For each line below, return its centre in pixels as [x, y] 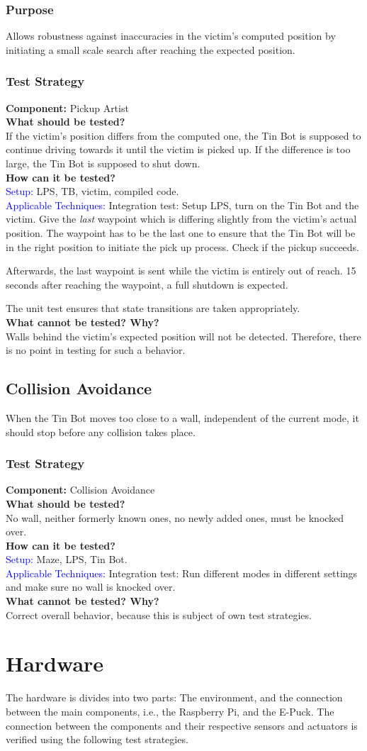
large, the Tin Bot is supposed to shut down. [103, 163]
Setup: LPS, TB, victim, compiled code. [92, 191]
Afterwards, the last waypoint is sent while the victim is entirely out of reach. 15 [181, 271]
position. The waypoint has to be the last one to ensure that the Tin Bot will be [181, 232]
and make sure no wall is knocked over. [91, 587]
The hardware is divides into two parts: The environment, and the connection [174, 697]
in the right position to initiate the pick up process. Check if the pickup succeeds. [183, 246]
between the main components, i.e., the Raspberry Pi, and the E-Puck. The [170, 711]
